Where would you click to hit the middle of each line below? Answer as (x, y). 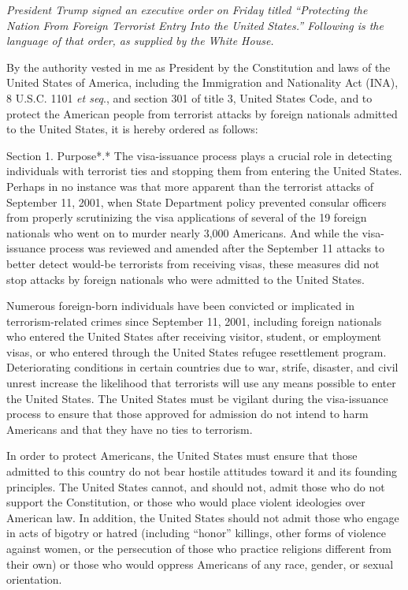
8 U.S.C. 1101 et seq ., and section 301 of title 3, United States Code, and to (189, 97)
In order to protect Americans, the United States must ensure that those (182, 456)
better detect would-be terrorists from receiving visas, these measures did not (193, 263)
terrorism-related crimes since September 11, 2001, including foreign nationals (194, 321)
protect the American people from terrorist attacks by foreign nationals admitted (202, 113)
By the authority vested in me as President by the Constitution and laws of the (198, 67)
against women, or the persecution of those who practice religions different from (199, 548)
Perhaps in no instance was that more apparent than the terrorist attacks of (190, 186)
